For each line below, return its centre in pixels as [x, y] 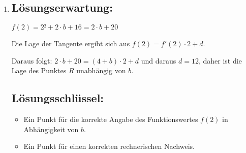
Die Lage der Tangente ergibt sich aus [71, 43]
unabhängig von [101, 70]
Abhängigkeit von [51, 129]
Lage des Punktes [39, 70]
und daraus [159, 60]
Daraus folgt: [32, 60]
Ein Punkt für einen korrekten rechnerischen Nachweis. [109, 146]
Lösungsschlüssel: [58, 98]
